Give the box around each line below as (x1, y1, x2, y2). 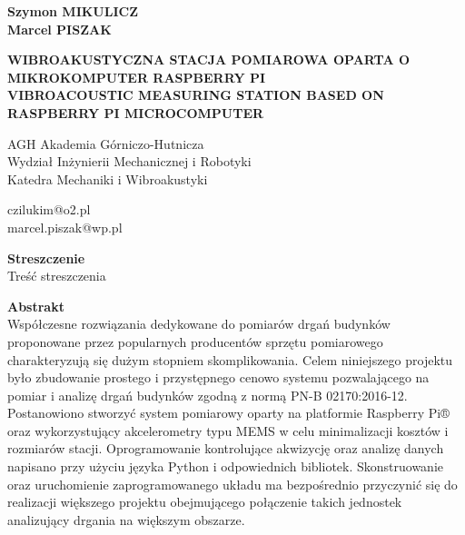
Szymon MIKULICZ (7, 2, 139, 20)
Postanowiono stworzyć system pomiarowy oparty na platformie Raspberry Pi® (7, 403, 450, 422)
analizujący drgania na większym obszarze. (7, 510, 245, 529)
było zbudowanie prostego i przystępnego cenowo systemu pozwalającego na (7, 368, 430, 387)
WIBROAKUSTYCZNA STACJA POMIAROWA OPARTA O (7, 50, 411, 69)
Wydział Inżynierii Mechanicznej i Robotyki (7, 152, 252, 171)
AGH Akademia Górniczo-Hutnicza (7, 134, 204, 153)
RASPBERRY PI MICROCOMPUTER (7, 103, 264, 122)
